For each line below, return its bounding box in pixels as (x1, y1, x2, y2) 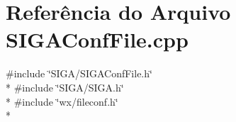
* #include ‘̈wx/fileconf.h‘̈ (6, 94, 118, 109)
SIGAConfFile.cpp (6, 25, 189, 54)
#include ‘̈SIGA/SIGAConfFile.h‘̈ (6, 66, 152, 81)
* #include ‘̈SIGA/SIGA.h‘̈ (6, 79, 124, 94)
